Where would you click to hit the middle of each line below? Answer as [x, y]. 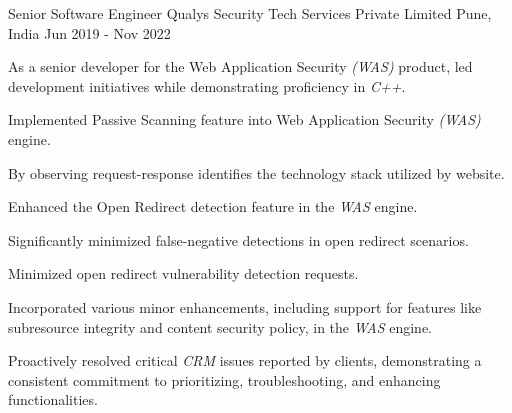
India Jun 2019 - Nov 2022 [89, 32]
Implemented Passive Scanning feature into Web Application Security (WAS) [244, 119]
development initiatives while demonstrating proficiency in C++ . [207, 85]
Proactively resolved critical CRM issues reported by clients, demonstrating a [245, 360]
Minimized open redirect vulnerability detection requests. [183, 273]
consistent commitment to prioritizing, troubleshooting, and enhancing [224, 379]
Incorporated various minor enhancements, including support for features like [245, 306]
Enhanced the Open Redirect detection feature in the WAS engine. [213, 206]
